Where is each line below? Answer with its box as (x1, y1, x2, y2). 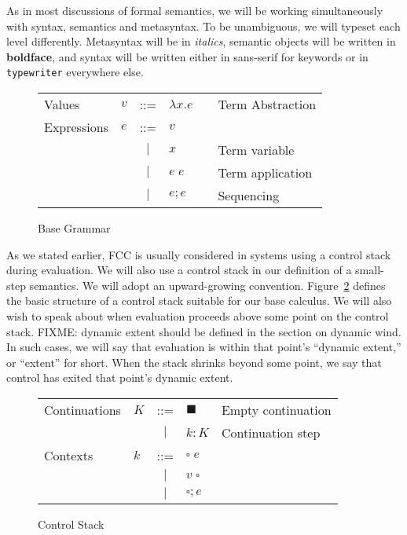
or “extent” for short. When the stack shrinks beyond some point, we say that (6, 354, 382, 370)
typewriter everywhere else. (6, 64, 144, 80)
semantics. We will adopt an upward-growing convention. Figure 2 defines (29, 277, 386, 293)
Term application (218, 163, 313, 182)
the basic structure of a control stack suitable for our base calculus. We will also (6, 292, 392, 309)
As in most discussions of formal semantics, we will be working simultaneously (6, 2, 383, 18)
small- (355, 262, 384, 278)
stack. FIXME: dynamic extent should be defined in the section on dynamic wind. (6, 323, 401, 339)
